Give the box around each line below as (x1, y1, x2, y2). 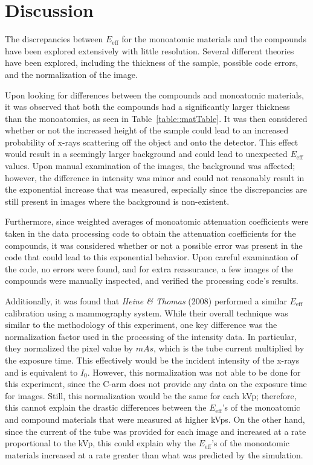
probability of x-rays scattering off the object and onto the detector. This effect (5, 135, 298, 148)
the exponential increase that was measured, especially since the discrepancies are (5, 183, 307, 196)
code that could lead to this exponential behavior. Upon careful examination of (5, 251, 298, 263)
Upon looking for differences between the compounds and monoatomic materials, (5, 88, 305, 101)
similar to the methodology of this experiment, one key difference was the (5, 318, 277, 331)
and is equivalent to (5, 365, 78, 378)
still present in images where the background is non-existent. (5, 194, 230, 207)
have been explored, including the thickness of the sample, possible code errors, (5, 56, 298, 69)
